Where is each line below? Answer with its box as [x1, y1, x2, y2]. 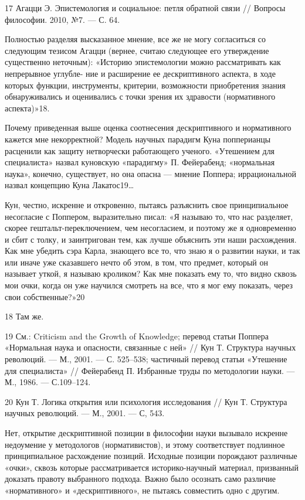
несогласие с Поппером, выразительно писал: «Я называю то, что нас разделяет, [5, 210, 293, 222]
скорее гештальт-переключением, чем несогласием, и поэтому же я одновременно [5, 222, 296, 234]
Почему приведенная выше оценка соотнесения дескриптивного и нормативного [5, 121, 292, 134]
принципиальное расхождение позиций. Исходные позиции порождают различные [5, 450, 297, 462]
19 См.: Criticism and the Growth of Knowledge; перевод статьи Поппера [5, 329, 269, 342]
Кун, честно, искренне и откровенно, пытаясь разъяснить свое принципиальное [5, 198, 289, 210]
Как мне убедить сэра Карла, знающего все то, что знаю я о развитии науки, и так [5, 244, 300, 257]
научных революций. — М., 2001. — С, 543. [5, 407, 165, 419]
